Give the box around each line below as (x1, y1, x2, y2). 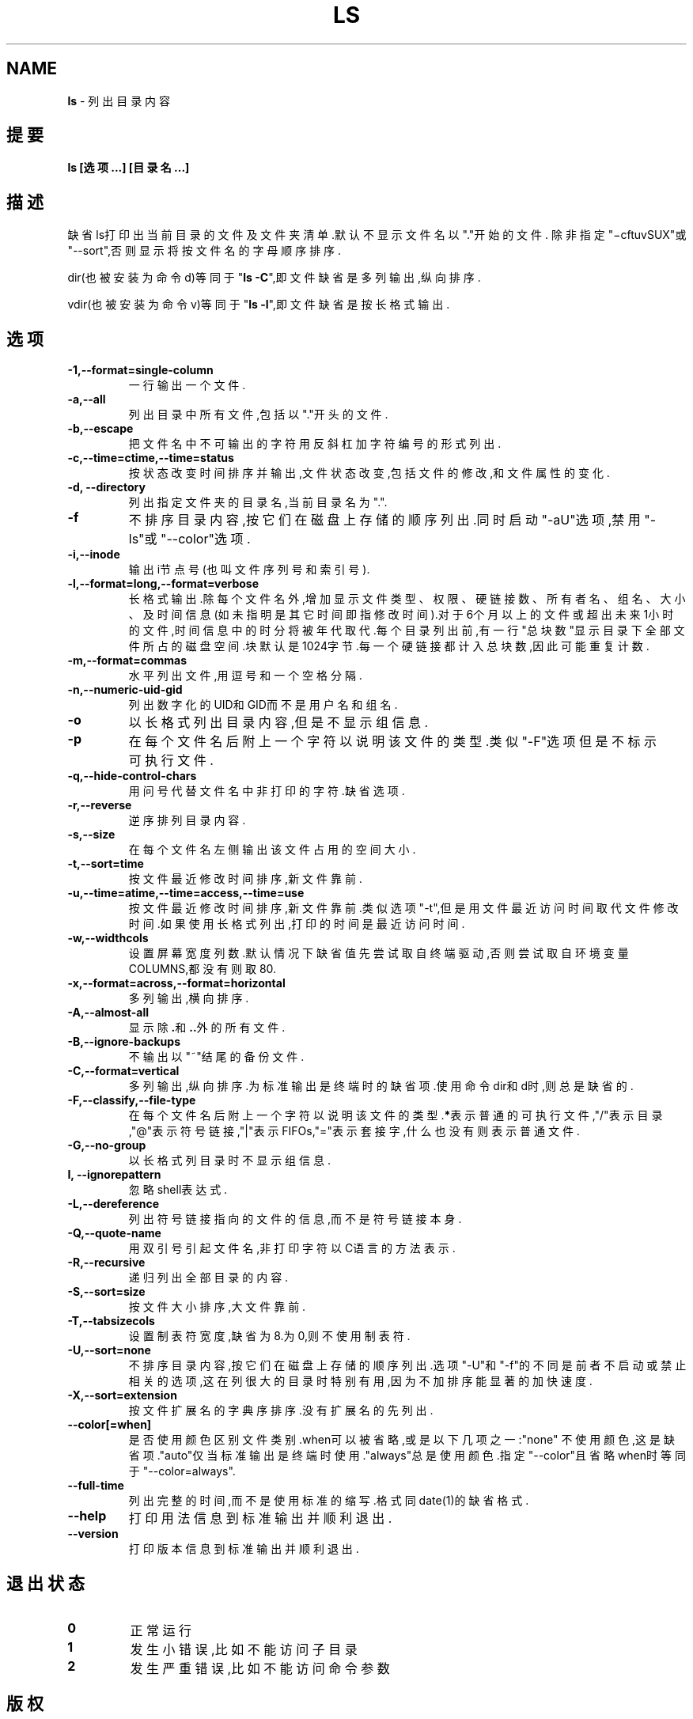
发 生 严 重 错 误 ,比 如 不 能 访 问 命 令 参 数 (130, 1660, 390, 1676)
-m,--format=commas (67, 653, 187, 668)
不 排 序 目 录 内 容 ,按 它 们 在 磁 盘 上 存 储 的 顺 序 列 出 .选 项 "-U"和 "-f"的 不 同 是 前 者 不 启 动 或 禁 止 (128, 1358, 687, 1373)
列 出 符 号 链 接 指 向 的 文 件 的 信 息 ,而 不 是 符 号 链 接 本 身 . (128, 1212, 462, 1226)
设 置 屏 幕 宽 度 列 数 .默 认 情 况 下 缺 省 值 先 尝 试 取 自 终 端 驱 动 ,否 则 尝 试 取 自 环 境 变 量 (128, 946, 629, 960)
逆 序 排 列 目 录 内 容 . (128, 813, 246, 827)
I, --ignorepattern (67, 1168, 161, 1182)
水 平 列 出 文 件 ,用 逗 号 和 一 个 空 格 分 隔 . (128, 668, 362, 683)
